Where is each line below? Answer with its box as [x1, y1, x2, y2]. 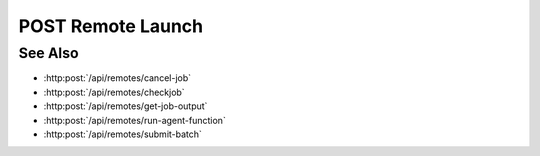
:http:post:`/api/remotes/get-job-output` [43, 100, 208, 112]
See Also [18, 44, 79, 62]
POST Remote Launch [18, 15, 204, 37]
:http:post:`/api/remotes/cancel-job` [43, 72, 192, 84]
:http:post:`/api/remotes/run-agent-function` [43, 114, 227, 126]
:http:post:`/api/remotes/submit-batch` [43, 128, 202, 140]
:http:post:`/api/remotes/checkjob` [43, 86, 185, 98]
